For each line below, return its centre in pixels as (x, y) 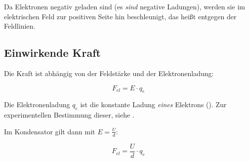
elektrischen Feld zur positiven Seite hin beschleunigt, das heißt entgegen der (120, 16)
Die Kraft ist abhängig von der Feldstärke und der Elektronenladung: (109, 73)
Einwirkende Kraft (52, 53)
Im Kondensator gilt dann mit (50, 131)
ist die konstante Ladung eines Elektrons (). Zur (153, 104)
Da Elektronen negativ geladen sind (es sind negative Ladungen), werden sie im (124, 6)
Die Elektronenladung (37, 104)
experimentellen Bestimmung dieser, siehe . (69, 115)
